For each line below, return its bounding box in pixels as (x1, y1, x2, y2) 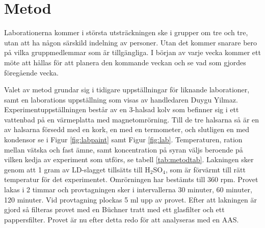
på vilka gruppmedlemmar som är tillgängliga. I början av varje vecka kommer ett (4, 47, 261, 58)
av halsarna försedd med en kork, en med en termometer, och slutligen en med (4, 124, 250, 135)
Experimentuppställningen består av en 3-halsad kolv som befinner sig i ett (4, 104, 239, 115)
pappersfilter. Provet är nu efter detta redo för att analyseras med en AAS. (4, 214, 239, 224)
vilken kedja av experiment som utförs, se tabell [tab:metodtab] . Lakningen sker (4, 154, 254, 165)
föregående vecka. (4, 67, 59, 78)
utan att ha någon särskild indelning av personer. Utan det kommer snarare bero (4, 37, 257, 47)
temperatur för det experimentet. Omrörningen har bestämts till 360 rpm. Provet (4, 174, 258, 185)
